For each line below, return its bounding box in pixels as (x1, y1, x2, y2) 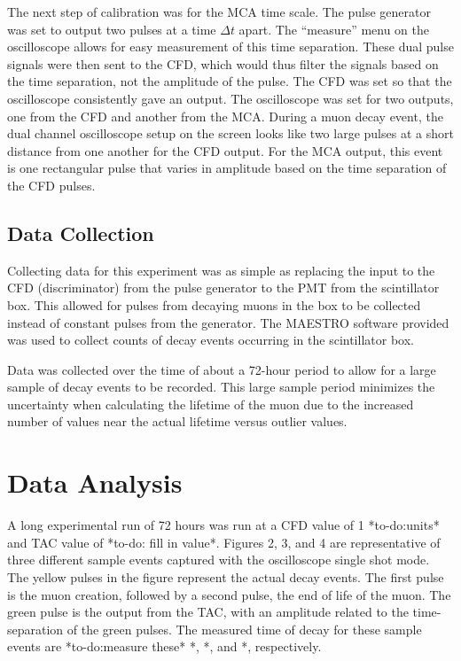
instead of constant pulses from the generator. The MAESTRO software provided (7, 313, 449, 331)
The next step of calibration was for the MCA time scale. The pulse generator (7, 3, 431, 20)
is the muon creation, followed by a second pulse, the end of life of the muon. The (7, 585, 451, 603)
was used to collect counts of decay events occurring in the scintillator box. (7, 330, 414, 349)
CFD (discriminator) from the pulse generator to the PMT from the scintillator (7, 278, 440, 297)
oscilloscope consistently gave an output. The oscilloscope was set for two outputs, (7, 89, 454, 107)
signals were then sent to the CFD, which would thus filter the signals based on (7, 54, 439, 73)
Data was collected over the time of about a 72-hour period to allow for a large (7, 360, 436, 378)
